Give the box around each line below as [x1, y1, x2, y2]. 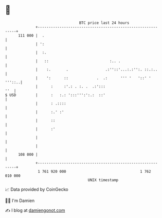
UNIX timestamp [88, 177, 119, 183]
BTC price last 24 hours [79, 20, 130, 25]
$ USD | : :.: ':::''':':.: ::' [5, 92, 106, 98]
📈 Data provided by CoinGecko [5, 186, 69, 192]
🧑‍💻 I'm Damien [5, 198, 35, 203]
